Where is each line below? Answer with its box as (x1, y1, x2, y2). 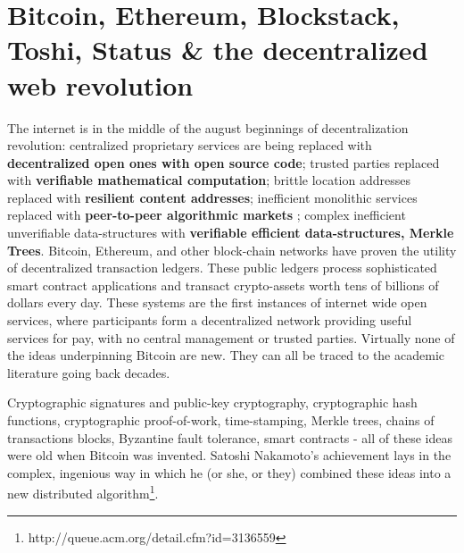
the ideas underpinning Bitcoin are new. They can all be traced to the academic (7, 346, 444, 364)
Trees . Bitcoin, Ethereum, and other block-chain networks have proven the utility (7, 240, 457, 259)
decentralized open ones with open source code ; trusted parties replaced (7, 153, 440, 172)
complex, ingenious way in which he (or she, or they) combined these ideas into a (7, 463, 452, 482)
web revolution (7, 66, 194, 103)
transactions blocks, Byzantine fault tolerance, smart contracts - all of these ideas (7, 428, 453, 447)
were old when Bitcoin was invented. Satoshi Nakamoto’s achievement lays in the (7, 446, 452, 465)
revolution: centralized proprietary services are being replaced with (7, 136, 372, 155)
